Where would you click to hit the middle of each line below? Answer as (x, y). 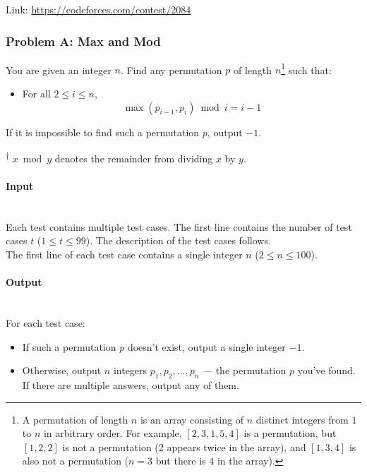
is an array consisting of (192, 419)
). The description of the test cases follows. (178, 240)
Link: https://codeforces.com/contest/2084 (98, 9)
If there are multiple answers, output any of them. (131, 385)
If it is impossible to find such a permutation (103, 132)
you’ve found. (326, 370)
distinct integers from (302, 419)
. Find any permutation (171, 70)
